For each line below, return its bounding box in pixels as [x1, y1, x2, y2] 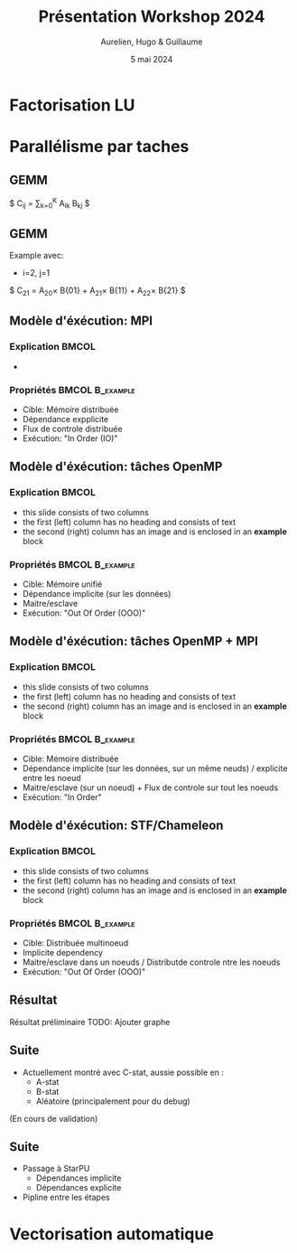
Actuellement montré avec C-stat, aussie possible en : [22, 1067, 224, 1078]
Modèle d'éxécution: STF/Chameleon [9, 818, 224, 834]
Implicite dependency [22, 947, 104, 957]
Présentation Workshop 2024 [38, 6, 265, 27]
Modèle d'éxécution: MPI [9, 314, 153, 329]
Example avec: [9, 250, 64, 261]
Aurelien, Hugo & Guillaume [100, 36, 203, 47]
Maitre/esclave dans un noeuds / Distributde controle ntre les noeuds [22, 956, 281, 967]
